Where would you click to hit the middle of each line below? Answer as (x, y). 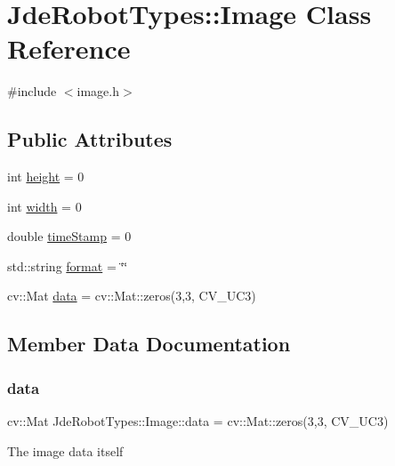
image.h (98, 91)
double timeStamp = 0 (69, 236)
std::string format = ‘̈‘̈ (68, 265)
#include (32, 91)
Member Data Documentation (149, 344)
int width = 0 (44, 206)
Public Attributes (90, 139)
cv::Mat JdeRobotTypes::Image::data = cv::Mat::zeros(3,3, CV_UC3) (198, 421)
